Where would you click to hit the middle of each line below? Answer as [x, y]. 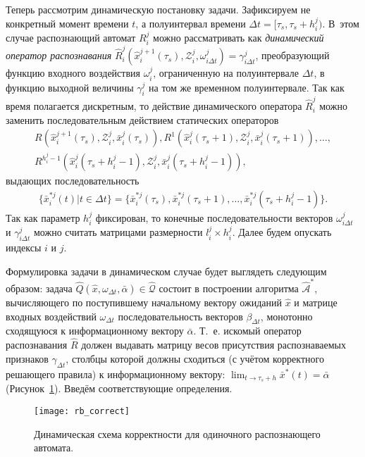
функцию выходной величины [70, 87]
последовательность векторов [180, 316]
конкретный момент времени [67, 23]
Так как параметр [43, 217]
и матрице [316, 302]
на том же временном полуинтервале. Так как [247, 87]
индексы [24, 248]
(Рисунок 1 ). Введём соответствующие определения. [119, 388]
